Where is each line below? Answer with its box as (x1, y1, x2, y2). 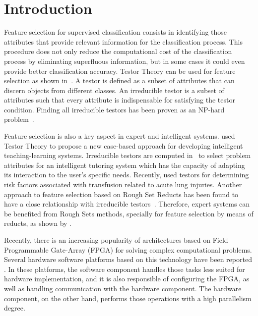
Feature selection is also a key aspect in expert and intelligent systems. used (4, 131, 235, 141)
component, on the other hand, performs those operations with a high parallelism (4, 293, 252, 303)
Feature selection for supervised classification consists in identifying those (4, 27, 227, 37)
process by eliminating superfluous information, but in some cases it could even (4, 55, 245, 66)
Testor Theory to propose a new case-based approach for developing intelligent (4, 140, 243, 151)
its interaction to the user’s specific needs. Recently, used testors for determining (4, 169, 249, 180)
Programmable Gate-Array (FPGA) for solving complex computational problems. (4, 244, 252, 255)
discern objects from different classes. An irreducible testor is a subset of (4, 85, 224, 95)
